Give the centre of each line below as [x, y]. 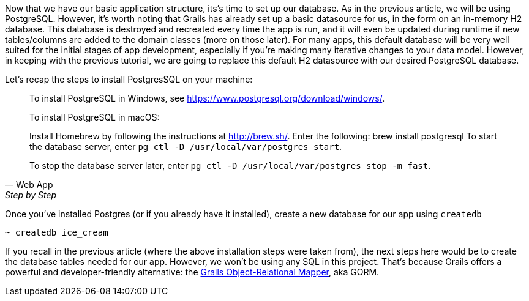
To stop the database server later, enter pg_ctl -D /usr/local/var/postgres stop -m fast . [230, 165]
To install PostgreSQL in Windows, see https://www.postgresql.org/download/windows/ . [207, 98]
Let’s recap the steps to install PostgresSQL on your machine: [129, 79]
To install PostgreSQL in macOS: [95, 117]
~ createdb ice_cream [57, 232]
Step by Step [31, 195]
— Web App [29, 184]
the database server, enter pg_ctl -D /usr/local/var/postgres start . [186, 147]
